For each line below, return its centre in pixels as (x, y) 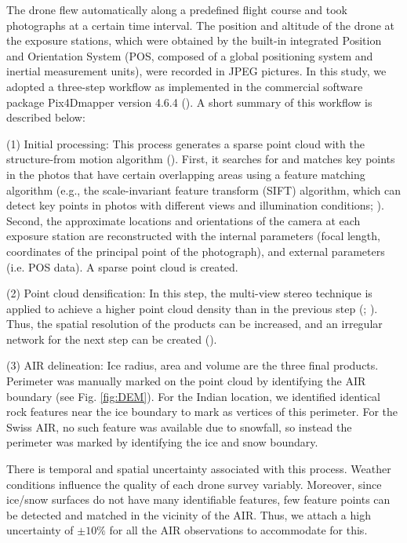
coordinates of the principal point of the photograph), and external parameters (196, 251)
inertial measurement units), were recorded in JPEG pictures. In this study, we (196, 71)
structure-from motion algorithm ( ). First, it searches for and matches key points (201, 159)
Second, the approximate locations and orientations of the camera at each (184, 220)
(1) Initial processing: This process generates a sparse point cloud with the (185, 143)
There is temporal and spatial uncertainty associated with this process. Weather (199, 469)
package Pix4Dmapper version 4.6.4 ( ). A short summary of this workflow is (189, 102)
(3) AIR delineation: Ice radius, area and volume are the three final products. (193, 365)
